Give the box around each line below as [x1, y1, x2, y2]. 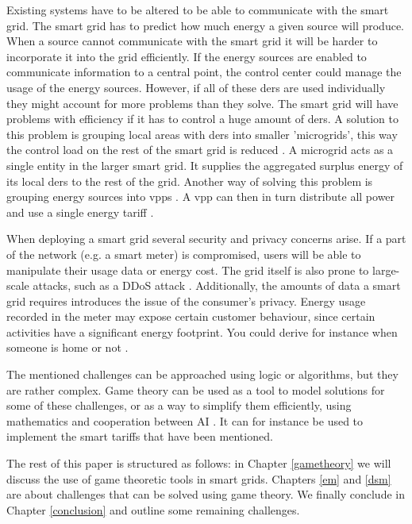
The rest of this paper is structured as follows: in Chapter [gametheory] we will [6, 455, 391, 472]
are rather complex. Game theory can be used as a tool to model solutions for [6, 381, 385, 398]
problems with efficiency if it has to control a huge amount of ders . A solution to [6, 110, 399, 127]
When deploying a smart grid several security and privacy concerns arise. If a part [6, 230, 406, 247]
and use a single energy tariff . [6, 203, 154, 220]
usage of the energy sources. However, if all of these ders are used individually [6, 79, 386, 95]
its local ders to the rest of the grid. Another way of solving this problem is [6, 172, 373, 189]
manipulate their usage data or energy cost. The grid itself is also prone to [6, 261, 369, 278]
